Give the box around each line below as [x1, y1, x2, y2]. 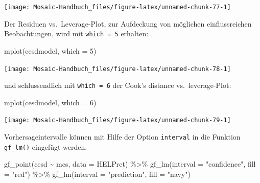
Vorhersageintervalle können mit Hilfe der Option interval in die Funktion [4, 131, 241, 142]
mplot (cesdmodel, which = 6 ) [4, 97, 97, 107]
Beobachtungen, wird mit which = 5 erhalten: [4, 28, 149, 39]
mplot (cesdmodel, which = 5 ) [4, 45, 97, 56]
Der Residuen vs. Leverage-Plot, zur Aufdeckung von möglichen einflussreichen [4, 18, 252, 29]
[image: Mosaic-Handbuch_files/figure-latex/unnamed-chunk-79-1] [4, 117, 231, 124]
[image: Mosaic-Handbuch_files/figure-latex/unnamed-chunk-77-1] [4, 4, 231, 11]
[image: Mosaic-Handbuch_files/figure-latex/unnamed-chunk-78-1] [4, 65, 231, 73]
